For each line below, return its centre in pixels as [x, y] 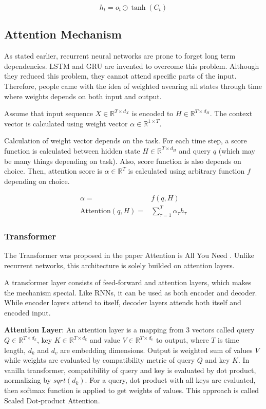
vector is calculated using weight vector [66, 123]
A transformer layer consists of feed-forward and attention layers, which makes [128, 282]
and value [105, 340]
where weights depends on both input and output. [83, 96]
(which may [237, 150]
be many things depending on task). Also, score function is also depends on [123, 161]
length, [15, 350]
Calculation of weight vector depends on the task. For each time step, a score [126, 141]
